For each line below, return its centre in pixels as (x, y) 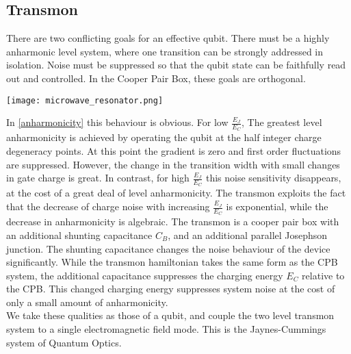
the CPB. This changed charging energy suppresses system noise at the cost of (171, 289)
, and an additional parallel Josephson (248, 235)
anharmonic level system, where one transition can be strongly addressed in (165, 51)
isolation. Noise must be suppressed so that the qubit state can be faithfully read (176, 65)
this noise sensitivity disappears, (273, 178)
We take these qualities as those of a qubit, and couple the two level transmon (170, 315)
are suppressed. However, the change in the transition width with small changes (173, 164)
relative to (323, 275)
